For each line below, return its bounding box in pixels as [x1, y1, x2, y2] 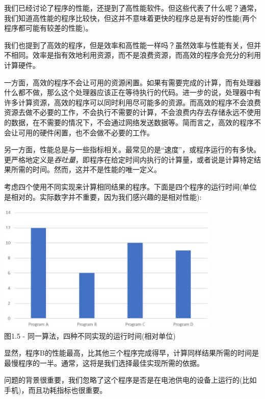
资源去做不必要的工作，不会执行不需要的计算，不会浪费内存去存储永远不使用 [4, 107, 261, 118]
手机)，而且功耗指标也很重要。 [4, 385, 107, 395]
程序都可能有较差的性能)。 [4, 22, 93, 33]
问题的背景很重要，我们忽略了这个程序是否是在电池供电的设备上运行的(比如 [4, 374, 257, 385]
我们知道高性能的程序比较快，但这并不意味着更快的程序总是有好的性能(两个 [4, 12, 257, 23]
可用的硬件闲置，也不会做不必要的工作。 [18, 127, 154, 137]
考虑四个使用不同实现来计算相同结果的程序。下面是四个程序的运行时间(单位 [4, 181, 257, 192]
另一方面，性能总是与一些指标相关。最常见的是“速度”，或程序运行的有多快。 [4, 144, 261, 155]
